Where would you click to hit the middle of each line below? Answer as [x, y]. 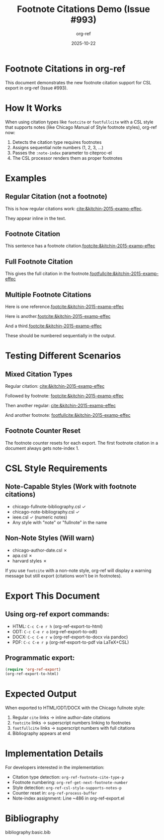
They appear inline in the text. [36, 218]
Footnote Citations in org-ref [65, 69]
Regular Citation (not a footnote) [56, 196]
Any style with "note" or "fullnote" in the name [60, 522]
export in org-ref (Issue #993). [37, 88]
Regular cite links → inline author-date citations [61, 718]
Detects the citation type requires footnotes [57, 142]
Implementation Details [54, 753]
